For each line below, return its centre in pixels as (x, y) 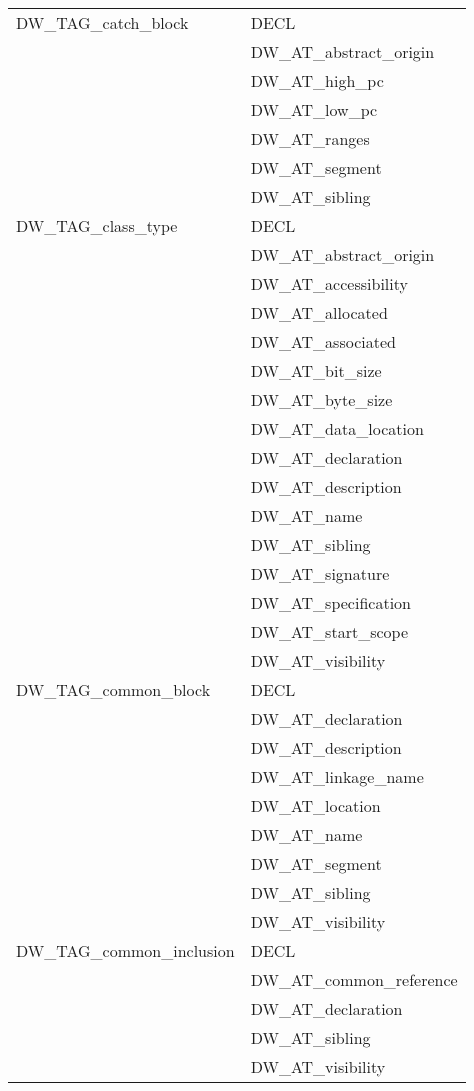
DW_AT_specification (330, 602)
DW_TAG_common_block (113, 689)
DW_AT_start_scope (329, 631)
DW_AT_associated (323, 341)
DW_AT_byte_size (321, 399)
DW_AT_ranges (310, 138)
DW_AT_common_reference (354, 979)
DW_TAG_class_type (97, 225)
